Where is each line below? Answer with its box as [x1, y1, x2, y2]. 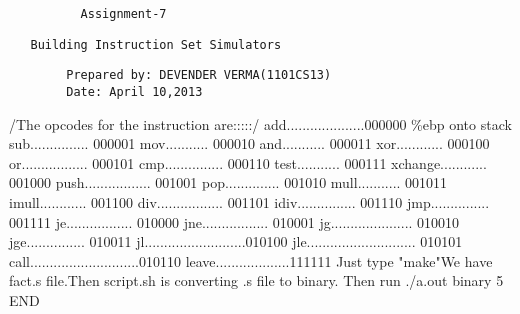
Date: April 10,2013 [66, 84, 203, 99]
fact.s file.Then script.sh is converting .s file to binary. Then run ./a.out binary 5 [9, 270, 504, 291]
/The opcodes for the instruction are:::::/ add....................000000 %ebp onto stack [9, 113, 512, 134]
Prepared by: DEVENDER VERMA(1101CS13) [66, 68, 332, 83]
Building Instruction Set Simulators [30, 37, 282, 52]
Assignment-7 [80, 7, 167, 21]
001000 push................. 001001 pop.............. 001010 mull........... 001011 [9, 172, 448, 193]
